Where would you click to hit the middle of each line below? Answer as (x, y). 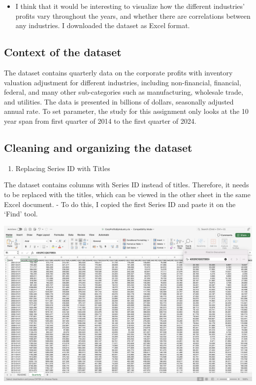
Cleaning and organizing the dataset (98, 147)
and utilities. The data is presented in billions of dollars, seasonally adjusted (119, 101)
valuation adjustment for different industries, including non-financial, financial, (123, 82)
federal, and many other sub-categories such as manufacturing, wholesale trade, (124, 92)
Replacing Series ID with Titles (63, 168)
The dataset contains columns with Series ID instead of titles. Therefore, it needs (127, 185)
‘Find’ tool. (21, 214)
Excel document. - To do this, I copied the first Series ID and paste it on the (120, 204)
